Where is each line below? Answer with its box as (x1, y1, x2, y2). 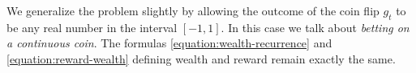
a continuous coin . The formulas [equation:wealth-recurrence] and (6, 34, 332, 51)
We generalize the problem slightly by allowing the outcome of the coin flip (6, 2, 380, 18)
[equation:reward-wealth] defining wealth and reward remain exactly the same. (6, 50, 396, 67)
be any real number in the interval (6, 18, 178, 35)
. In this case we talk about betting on (221, 18, 410, 35)
